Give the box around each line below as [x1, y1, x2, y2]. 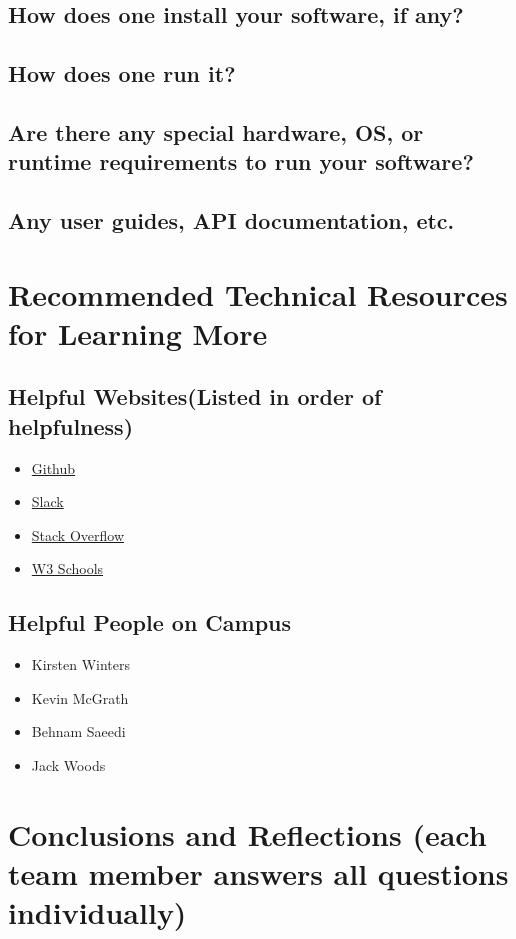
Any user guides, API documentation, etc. [8, 205, 455, 236]
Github [31, 457, 76, 478]
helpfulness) [8, 410, 134, 441]
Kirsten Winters [31, 654, 131, 675]
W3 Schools [31, 558, 104, 579]
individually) [8, 892, 187, 933]
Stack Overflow [31, 524, 125, 545]
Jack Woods [31, 755, 106, 776]
